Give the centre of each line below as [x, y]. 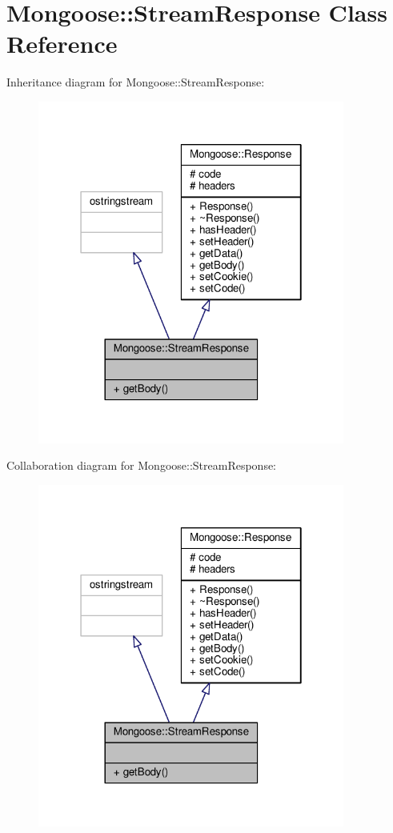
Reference [62, 44]
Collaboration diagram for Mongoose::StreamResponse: [142, 465]
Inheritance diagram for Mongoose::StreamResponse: [136, 82]
